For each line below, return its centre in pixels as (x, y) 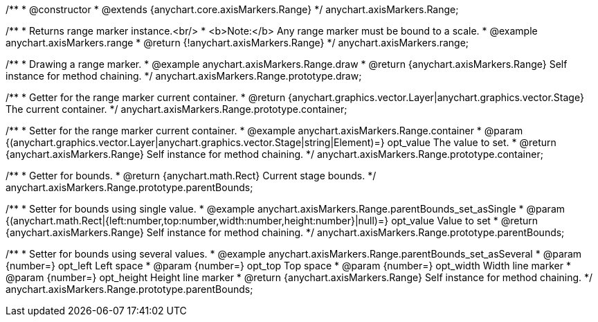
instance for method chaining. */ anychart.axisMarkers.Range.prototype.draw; (184, 76)
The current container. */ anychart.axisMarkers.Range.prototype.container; (176, 109)
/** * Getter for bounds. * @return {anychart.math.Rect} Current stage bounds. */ (191, 176)
